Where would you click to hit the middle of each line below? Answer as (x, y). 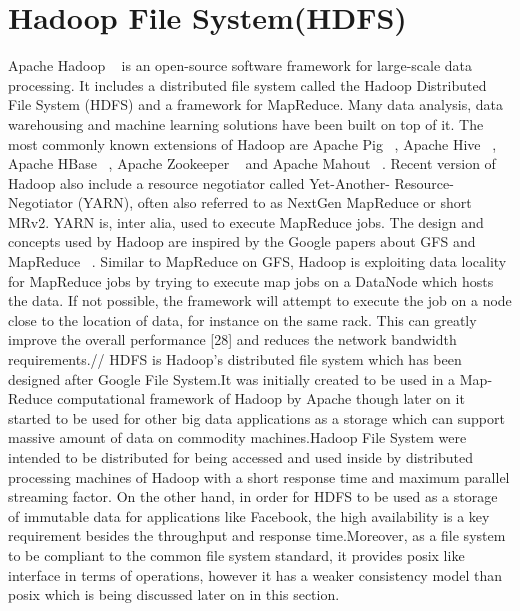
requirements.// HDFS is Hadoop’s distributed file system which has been (235, 359)
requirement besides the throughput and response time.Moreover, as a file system (257, 535)
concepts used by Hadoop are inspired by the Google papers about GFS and (242, 241)
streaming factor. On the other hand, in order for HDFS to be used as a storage (253, 496)
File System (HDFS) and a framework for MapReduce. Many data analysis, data (256, 104)
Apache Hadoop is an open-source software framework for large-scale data (240, 65)
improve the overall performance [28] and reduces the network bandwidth (232, 339)
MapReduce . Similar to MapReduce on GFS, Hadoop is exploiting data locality (257, 261)
